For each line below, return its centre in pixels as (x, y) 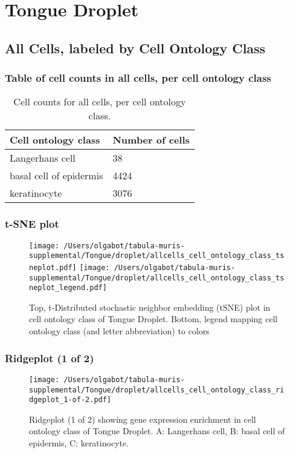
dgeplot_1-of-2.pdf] (70, 400)
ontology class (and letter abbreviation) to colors (119, 331)
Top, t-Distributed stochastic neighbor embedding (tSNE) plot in (150, 307)
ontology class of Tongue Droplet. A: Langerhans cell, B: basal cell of (157, 431)
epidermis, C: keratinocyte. (79, 443)
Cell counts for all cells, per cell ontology (100, 102)
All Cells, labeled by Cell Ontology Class (135, 48)
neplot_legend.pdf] (68, 288)
